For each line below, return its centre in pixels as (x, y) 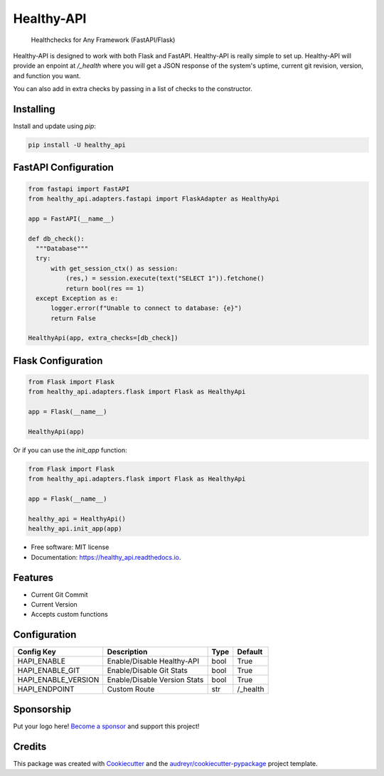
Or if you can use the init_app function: (70, 450)
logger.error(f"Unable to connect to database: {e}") (146, 308)
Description (127, 652)
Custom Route (131, 689)
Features (33, 577)
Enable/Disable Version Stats (155, 680)
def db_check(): (57, 239)
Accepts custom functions (69, 615)
